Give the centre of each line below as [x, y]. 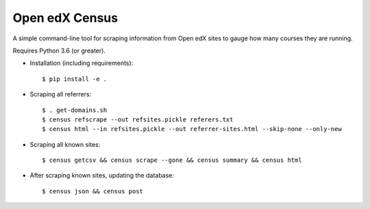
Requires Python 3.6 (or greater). [59, 51]
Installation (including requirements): [82, 63]
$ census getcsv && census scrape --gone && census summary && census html [172, 160]
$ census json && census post [93, 191]
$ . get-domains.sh [75, 110]
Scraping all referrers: [61, 94]
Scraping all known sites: [65, 144]
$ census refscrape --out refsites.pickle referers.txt [138, 119]
